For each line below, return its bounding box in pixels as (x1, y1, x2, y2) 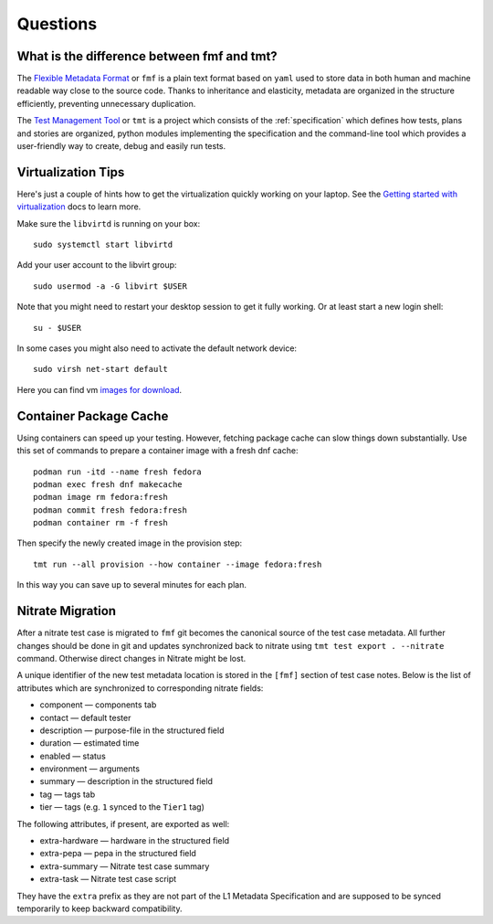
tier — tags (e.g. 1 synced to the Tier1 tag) (39, 802, 205, 812)
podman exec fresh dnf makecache (33, 479, 183, 489)
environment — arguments (39, 763, 141, 774)
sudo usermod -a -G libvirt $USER (33, 281, 187, 292)
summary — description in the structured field (39, 776, 214, 787)
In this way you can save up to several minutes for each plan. (16, 579, 246, 590)
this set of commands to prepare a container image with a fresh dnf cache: (16, 445, 299, 456)
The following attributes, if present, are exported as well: (16, 818, 230, 829)
